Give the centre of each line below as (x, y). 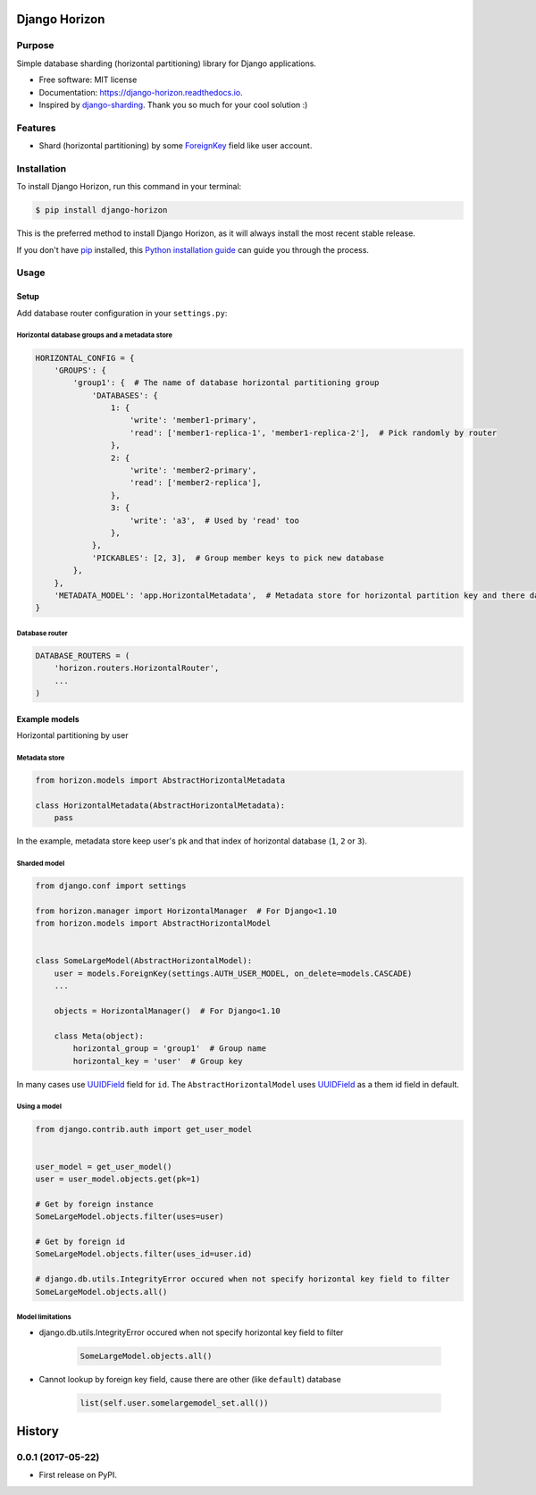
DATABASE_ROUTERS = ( (83, 655)
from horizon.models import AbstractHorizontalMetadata (160, 781)
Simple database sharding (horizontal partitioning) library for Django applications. (167, 63)
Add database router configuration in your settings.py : (122, 313)
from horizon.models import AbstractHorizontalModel (153, 924)
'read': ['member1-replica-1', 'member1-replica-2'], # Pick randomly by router (314, 433)
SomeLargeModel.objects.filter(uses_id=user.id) (144, 1254)
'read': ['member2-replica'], (196, 483)
